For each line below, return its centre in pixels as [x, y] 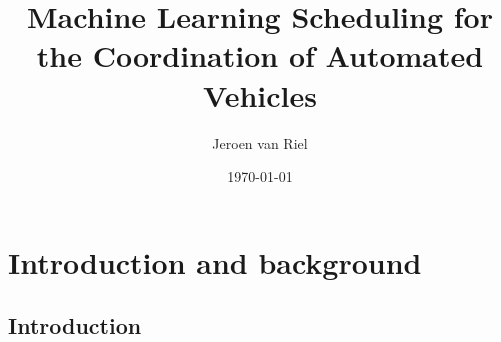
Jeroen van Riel [260, 142]
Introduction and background [215, 261]
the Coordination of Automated [260, 55]
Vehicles [260, 94]
